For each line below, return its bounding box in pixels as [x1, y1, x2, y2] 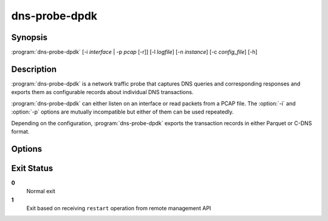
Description [11, 64, 57, 74]
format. [11, 127, 30, 135]
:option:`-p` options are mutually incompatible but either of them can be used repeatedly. [11, 108, 234, 115]
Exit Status [11, 163, 53, 173]
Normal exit [26, 188, 56, 195]
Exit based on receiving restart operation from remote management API [26, 205, 211, 212]
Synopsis [11, 32, 48, 42]
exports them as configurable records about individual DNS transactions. [11, 89, 194, 96]
